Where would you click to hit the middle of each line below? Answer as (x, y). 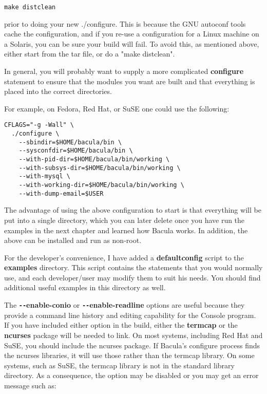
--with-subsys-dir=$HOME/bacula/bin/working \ (100, 168)
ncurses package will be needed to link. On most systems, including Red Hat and (133, 335)
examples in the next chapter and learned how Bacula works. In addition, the (126, 230)
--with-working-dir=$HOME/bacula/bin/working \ (101, 185)
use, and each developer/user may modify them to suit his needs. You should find (132, 277)
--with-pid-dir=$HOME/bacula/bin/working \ (94, 160)
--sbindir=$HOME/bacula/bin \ (70, 142)
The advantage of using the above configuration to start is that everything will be (133, 210)
